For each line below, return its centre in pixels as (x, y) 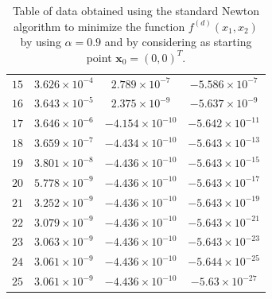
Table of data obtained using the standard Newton (136, 10)
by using (41, 42)
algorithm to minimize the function (99, 26)
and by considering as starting (178, 42)
